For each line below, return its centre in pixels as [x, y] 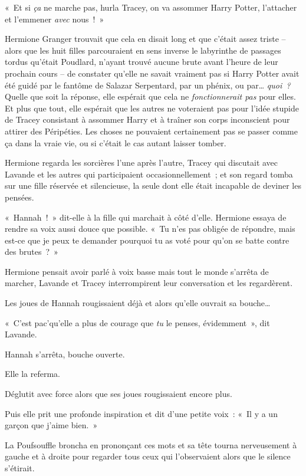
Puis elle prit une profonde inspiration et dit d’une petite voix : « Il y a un [141, 413]
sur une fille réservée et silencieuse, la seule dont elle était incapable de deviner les [153, 186]
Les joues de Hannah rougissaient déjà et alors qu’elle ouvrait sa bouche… [138, 303]
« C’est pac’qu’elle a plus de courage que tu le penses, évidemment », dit [137, 322]
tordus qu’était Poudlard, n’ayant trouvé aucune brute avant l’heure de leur [142, 62]
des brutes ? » [32, 252]
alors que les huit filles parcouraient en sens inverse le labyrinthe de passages [143, 50]
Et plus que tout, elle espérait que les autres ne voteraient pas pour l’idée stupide [152, 108]
